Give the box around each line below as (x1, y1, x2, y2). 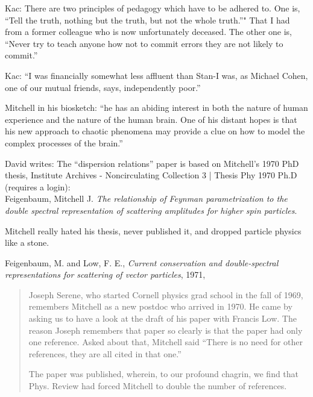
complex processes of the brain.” (5, 136, 123, 149)
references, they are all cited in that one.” (28, 347, 182, 360)
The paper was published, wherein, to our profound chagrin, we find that (28, 367, 299, 380)
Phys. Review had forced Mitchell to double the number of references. (28, 380, 287, 392)
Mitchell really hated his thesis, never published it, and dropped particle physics (5, 224, 302, 237)
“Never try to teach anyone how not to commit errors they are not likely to (5, 37, 283, 49)
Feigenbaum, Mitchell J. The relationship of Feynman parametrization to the (5, 192, 288, 205)
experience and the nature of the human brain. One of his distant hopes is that (5, 113, 297, 125)
